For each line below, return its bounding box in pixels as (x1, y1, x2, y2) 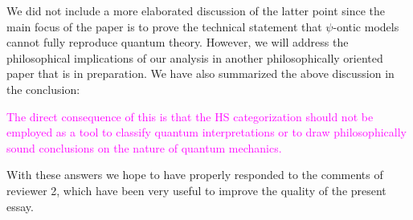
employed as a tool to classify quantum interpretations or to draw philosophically (6, 124, 407, 141)
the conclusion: (6, 80, 80, 97)
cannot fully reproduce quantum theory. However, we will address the (6, 34, 349, 51)
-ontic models (333, 18, 399, 35)
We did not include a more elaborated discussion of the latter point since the (6, 2, 385, 18)
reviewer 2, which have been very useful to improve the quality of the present (6, 181, 386, 198)
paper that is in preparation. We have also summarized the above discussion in (6, 65, 395, 82)
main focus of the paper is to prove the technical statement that (6, 18, 322, 35)
